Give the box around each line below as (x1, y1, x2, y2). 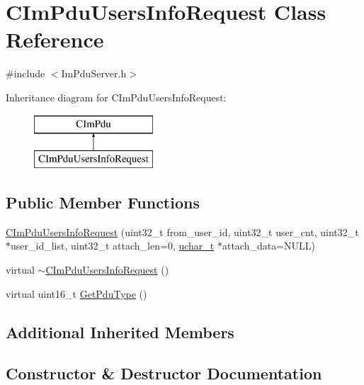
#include (6, 66, 45, 81)
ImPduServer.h (61, 66, 127, 81)
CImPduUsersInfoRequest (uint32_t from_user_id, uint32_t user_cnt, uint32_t (6, 224, 359, 239)
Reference (6, 25, 104, 54)
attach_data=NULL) (222, 238, 316, 253)
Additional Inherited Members (6, 320, 234, 342)
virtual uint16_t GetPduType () (6, 286, 147, 301)
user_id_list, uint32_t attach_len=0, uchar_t (11, 238, 215, 253)
